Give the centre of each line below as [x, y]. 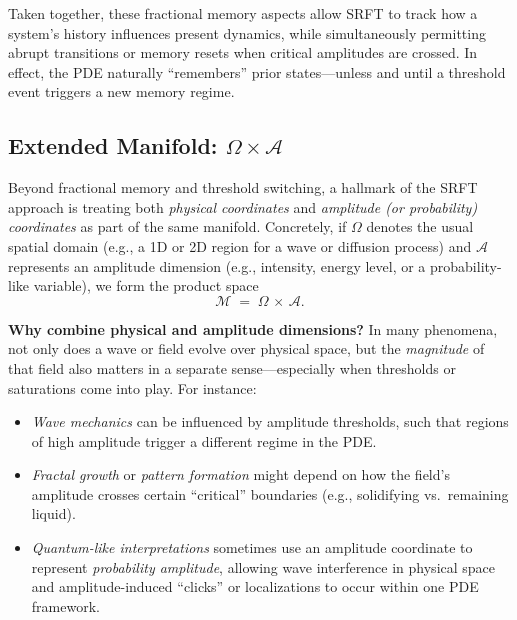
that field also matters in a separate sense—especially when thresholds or [232, 367]
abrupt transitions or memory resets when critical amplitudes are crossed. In [243, 52]
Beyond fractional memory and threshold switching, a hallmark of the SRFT [243, 187]
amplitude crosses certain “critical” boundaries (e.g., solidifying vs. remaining [270, 493]
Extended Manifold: [113, 145]
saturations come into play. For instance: [132, 387]
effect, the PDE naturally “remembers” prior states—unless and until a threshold [257, 71]
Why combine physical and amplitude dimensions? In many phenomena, [253, 328]
